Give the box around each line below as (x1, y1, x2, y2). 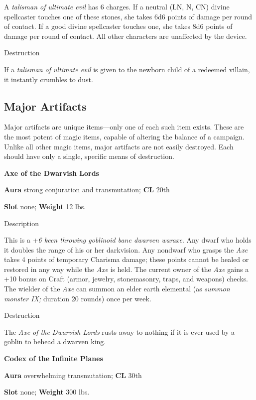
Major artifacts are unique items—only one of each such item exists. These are (4, 122, 244, 132)
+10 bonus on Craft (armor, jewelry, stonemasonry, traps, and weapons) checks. (4, 273, 248, 284)
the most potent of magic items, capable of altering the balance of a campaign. (4, 131, 245, 141)
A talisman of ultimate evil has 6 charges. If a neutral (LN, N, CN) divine (4, 1, 230, 11)
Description (4, 218, 39, 228)
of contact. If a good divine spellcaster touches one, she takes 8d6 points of (4, 21, 233, 31)
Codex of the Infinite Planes (4, 353, 103, 364)
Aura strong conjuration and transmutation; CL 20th (4, 184, 170, 195)
